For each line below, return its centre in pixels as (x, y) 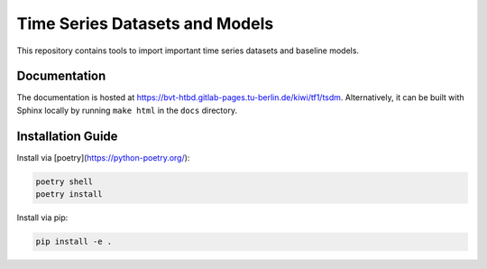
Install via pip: (42, 218)
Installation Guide (67, 136)
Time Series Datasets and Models (145, 23)
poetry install (69, 195)
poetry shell (64, 181)
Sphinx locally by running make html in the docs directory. (127, 110)
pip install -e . (74, 242)
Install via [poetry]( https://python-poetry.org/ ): (103, 157)
